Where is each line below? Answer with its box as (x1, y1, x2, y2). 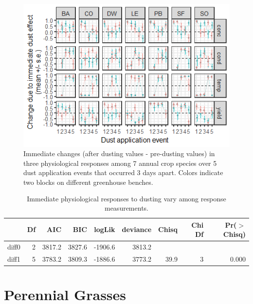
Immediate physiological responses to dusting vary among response (27, 193, 226, 203)
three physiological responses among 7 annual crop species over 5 (23, 158, 217, 168)
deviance (122, 224, 152, 234)
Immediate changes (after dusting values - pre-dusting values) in (23, 148, 215, 159)
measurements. (104, 203, 148, 213)
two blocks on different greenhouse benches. (23, 177, 153, 187)
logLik (94, 224, 115, 234)
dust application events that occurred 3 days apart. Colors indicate (23, 167, 223, 178)
